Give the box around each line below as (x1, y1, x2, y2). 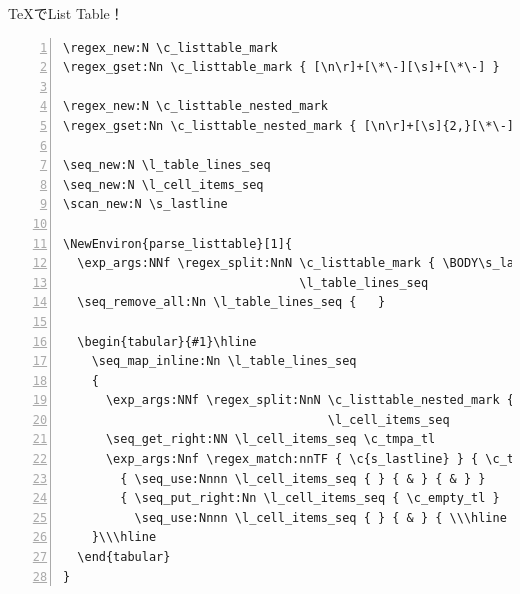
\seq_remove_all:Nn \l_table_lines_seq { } (77, 295, 386, 310)
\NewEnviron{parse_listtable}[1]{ (63, 236, 293, 251)
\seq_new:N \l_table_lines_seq (63, 158, 271, 173)
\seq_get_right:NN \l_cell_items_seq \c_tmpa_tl (105, 432, 436, 447)
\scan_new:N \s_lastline (63, 197, 228, 212)
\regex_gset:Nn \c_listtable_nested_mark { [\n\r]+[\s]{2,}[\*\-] (63, 118, 515, 133)
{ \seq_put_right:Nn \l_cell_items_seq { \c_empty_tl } (120, 491, 500, 506)
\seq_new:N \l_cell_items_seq (63, 177, 264, 192)
